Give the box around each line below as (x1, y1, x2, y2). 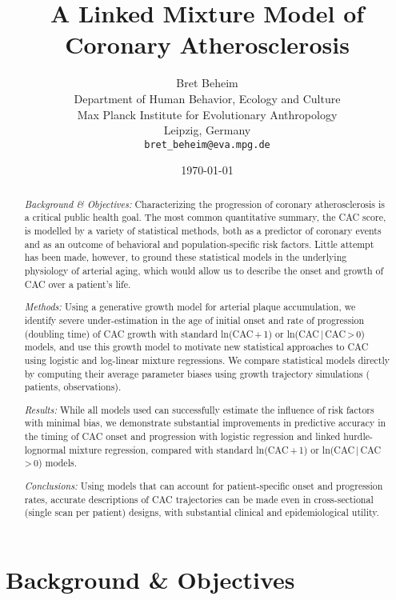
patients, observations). (24, 380, 122, 394)
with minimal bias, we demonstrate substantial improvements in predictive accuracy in (24, 416, 386, 430)
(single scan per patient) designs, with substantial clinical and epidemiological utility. (24, 506, 379, 519)
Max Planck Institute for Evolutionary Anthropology (77, 106, 338, 122)
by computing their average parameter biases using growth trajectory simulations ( (24, 366, 370, 380)
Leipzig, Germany (163, 122, 251, 138)
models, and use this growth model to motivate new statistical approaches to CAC (24, 340, 369, 354)
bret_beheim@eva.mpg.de (144, 138, 270, 150)
